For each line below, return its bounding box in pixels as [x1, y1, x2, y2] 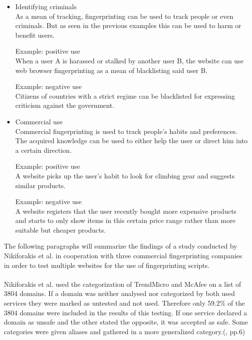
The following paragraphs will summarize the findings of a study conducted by [4, 241, 237, 251]
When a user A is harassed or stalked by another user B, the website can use [15, 55, 244, 65]
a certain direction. [15, 145, 72, 155]
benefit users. [15, 30, 55, 40]
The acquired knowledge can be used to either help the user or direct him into [15, 135, 248, 146]
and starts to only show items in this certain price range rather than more [15, 215, 236, 225]
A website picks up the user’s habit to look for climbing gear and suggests [15, 170, 235, 180]
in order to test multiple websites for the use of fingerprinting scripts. [4, 260, 210, 270]
